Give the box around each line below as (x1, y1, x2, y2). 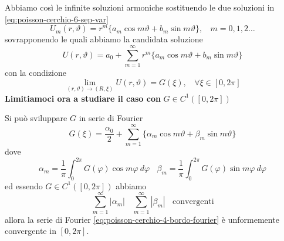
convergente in (5, 225, 56, 237)
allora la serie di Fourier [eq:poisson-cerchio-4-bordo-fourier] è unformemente (5, 213, 279, 225)
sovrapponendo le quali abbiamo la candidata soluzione (5, 33, 203, 45)
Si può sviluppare (5, 112, 67, 124)
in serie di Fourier (79, 112, 143, 124)
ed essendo (5, 179, 43, 192)
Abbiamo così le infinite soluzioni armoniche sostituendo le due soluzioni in (5, 1, 275, 13)
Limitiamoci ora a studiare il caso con (5, 92, 161, 104)
